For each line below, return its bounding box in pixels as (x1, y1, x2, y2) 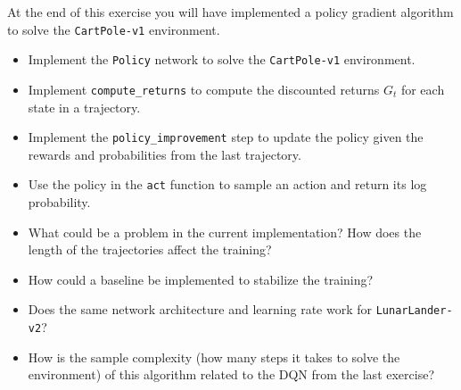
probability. (28, 193, 91, 212)
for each (400, 79, 445, 98)
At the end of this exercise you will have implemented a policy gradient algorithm (7, 3, 454, 21)
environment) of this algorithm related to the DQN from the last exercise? (28, 365, 435, 384)
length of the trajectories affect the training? (28, 240, 272, 259)
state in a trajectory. (28, 97, 141, 116)
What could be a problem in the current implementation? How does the (28, 222, 422, 241)
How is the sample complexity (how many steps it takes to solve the (28, 347, 400, 366)
